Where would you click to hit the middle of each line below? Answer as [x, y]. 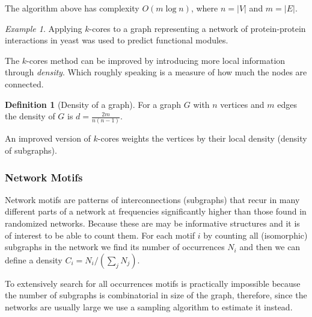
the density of [30, 116]
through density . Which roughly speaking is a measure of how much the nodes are [156, 72]
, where [204, 8]
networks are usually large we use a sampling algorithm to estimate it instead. [149, 307]
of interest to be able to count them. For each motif [100, 235]
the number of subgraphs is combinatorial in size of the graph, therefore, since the [156, 295]
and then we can [270, 247]
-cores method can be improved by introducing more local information [156, 60]
